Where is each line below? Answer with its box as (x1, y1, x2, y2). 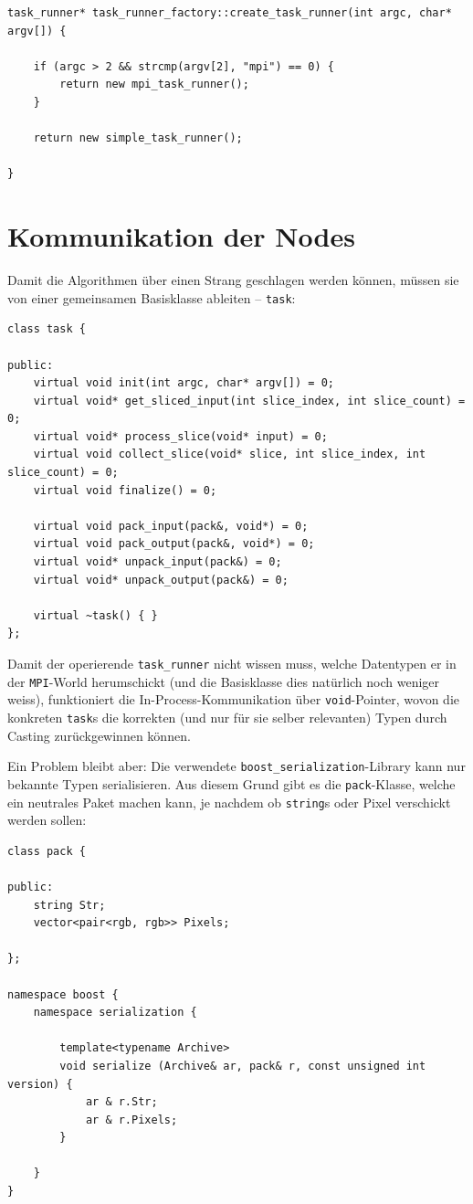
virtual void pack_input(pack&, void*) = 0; (33, 519, 309, 533)
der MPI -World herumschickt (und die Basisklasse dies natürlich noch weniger (7, 671, 440, 691)
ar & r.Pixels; (85, 1113, 178, 1126)
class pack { (7, 844, 86, 858)
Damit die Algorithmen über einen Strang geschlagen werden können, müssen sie (7, 270, 459, 290)
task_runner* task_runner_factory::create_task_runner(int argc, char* (7, 6, 452, 19)
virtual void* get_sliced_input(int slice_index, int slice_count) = (33, 394, 466, 407)
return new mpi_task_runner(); (59, 78, 249, 91)
